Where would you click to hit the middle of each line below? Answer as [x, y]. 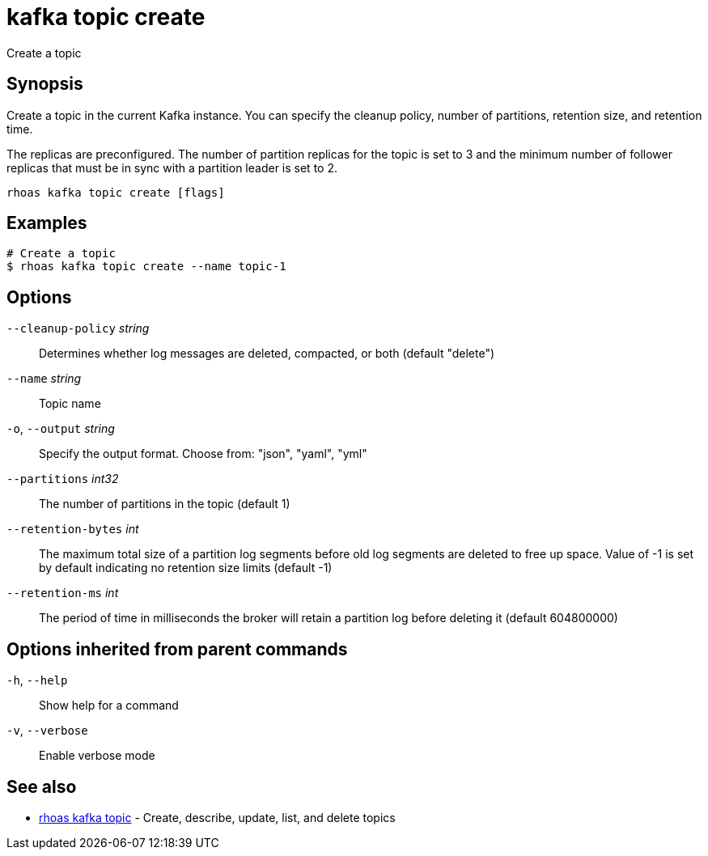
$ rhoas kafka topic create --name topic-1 [146, 267]
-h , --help [37, 680]
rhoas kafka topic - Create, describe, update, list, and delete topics [217, 817]
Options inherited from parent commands [177, 649]
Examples [47, 223]
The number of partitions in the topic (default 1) [165, 504]
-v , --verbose [47, 731]
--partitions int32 [63, 479]
